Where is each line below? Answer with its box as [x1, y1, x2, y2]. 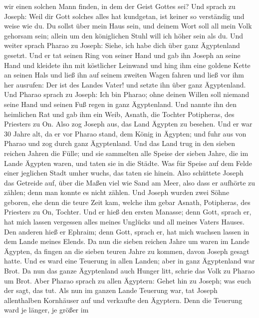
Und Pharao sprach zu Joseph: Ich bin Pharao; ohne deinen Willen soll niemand [4, 89, 250, 99]
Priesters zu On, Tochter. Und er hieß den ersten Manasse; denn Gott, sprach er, [4, 206, 252, 217]
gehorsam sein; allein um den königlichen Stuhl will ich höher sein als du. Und [4, 30, 244, 40]
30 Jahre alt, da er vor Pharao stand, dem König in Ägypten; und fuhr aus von [4, 128, 247, 138]
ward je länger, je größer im [4, 304, 89, 315]
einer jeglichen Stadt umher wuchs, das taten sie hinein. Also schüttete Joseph [4, 167, 244, 178]
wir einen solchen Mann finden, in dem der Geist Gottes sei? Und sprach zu [4, 1, 236, 11]
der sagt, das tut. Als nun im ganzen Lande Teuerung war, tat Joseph [4, 285, 218, 295]
